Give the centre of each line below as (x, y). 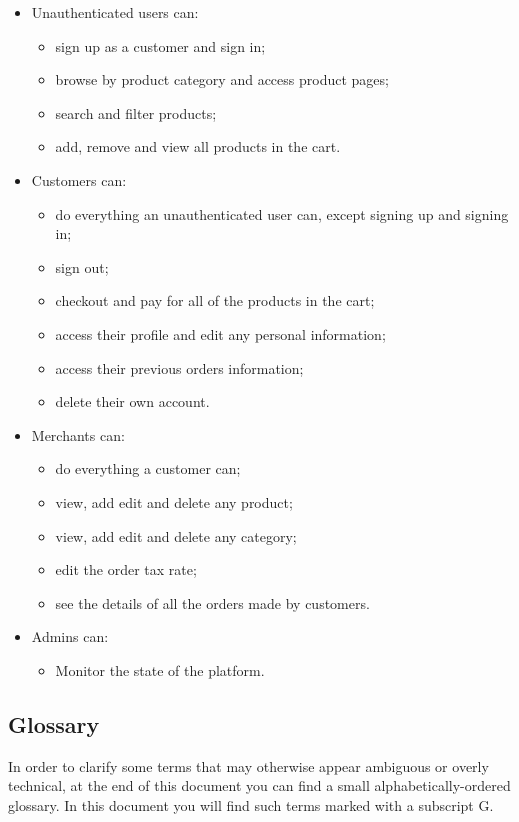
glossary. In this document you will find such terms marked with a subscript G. (251, 804)
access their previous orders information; (179, 367)
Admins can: (70, 636)
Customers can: (79, 179)
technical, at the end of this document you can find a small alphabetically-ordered (259, 785)
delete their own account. (132, 401)
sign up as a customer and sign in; (160, 45)
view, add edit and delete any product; (174, 501)
